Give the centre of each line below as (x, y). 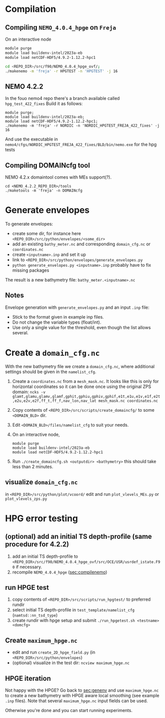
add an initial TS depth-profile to (45, 556)
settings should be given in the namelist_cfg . (51, 372)
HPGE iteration (28, 678)
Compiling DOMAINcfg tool (48, 165)
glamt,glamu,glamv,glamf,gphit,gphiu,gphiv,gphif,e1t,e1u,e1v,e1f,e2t (86, 396)
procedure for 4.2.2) (37, 545)
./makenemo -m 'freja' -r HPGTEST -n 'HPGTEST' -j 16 (62, 71)
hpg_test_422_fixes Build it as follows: (44, 104)
